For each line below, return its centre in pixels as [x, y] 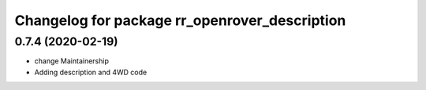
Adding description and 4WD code [91, 72]
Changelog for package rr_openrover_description [180, 20]
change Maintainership [72, 61]
